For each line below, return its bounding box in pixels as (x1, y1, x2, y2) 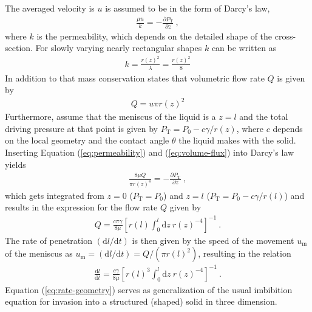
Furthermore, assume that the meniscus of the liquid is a (5, 110, 216, 123)
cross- (274, 29, 296, 42)
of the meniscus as (5, 247, 73, 260)
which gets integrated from (5, 189, 104, 201)
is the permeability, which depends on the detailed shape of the (36, 29, 273, 42)
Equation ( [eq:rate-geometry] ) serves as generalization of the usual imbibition (5, 283, 293, 296)
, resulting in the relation (198, 247, 291, 260)
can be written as (211, 41, 277, 54)
